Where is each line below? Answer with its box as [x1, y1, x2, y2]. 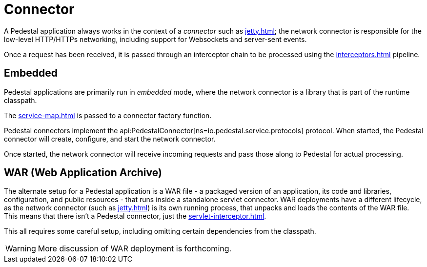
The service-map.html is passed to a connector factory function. [4, 111, 212, 120]
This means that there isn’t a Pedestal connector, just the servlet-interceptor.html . [4, 212, 266, 221]
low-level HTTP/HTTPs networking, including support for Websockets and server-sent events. [4, 35, 307, 43]
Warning [5, 244, 36, 254]
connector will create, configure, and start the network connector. [4, 134, 216, 143]
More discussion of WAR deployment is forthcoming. [38, 244, 232, 254]
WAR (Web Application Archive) [4, 166, 162, 179]
